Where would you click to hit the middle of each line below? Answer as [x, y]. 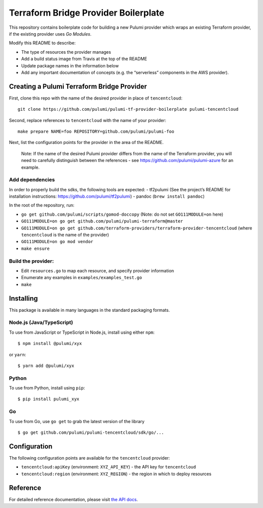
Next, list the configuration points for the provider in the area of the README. [86, 142]
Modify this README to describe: [42, 43]
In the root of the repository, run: [42, 205]
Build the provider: [31, 261]
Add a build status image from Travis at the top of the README [84, 59]
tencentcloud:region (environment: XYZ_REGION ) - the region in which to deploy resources [116, 474]
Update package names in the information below [70, 65]
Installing [24, 298]
